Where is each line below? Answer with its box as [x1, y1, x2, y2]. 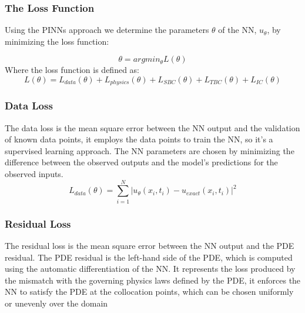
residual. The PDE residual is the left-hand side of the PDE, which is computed [5, 251, 293, 263]
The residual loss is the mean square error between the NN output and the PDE [5, 239, 294, 251]
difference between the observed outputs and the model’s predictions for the [5, 156, 278, 168]
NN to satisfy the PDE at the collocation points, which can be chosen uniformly [5, 285, 294, 298]
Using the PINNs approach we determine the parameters [5, 24, 209, 36]
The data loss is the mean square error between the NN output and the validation [5, 121, 300, 134]
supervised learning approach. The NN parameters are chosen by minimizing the [5, 144, 294, 156]
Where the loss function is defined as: [5, 64, 140, 76]
